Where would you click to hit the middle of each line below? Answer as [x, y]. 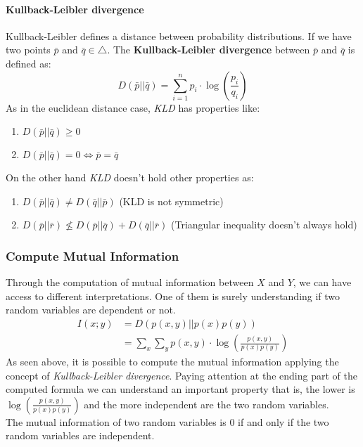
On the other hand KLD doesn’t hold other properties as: [130, 177]
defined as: [28, 63]
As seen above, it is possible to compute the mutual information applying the [172, 362]
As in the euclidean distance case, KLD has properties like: [133, 107]
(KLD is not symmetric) [171, 201]
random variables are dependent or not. [91, 310]
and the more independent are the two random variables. [206, 404]
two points [28, 50]
